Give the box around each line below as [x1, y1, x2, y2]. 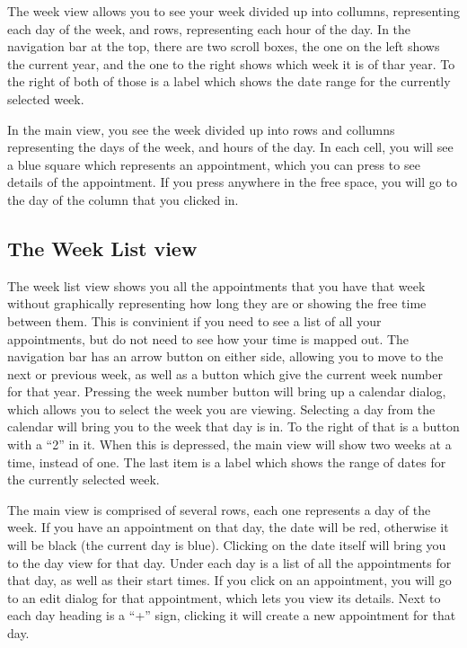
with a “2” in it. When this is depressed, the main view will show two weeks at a [7, 435, 452, 454]
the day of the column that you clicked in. [7, 190, 239, 209]
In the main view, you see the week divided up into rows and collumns [7, 120, 395, 138]
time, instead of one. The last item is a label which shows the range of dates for [7, 452, 446, 471]
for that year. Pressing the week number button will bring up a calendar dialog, [7, 382, 446, 401]
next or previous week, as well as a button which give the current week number [7, 364, 443, 383]
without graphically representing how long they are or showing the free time [7, 294, 427, 313]
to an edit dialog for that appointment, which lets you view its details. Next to [7, 588, 441, 607]
